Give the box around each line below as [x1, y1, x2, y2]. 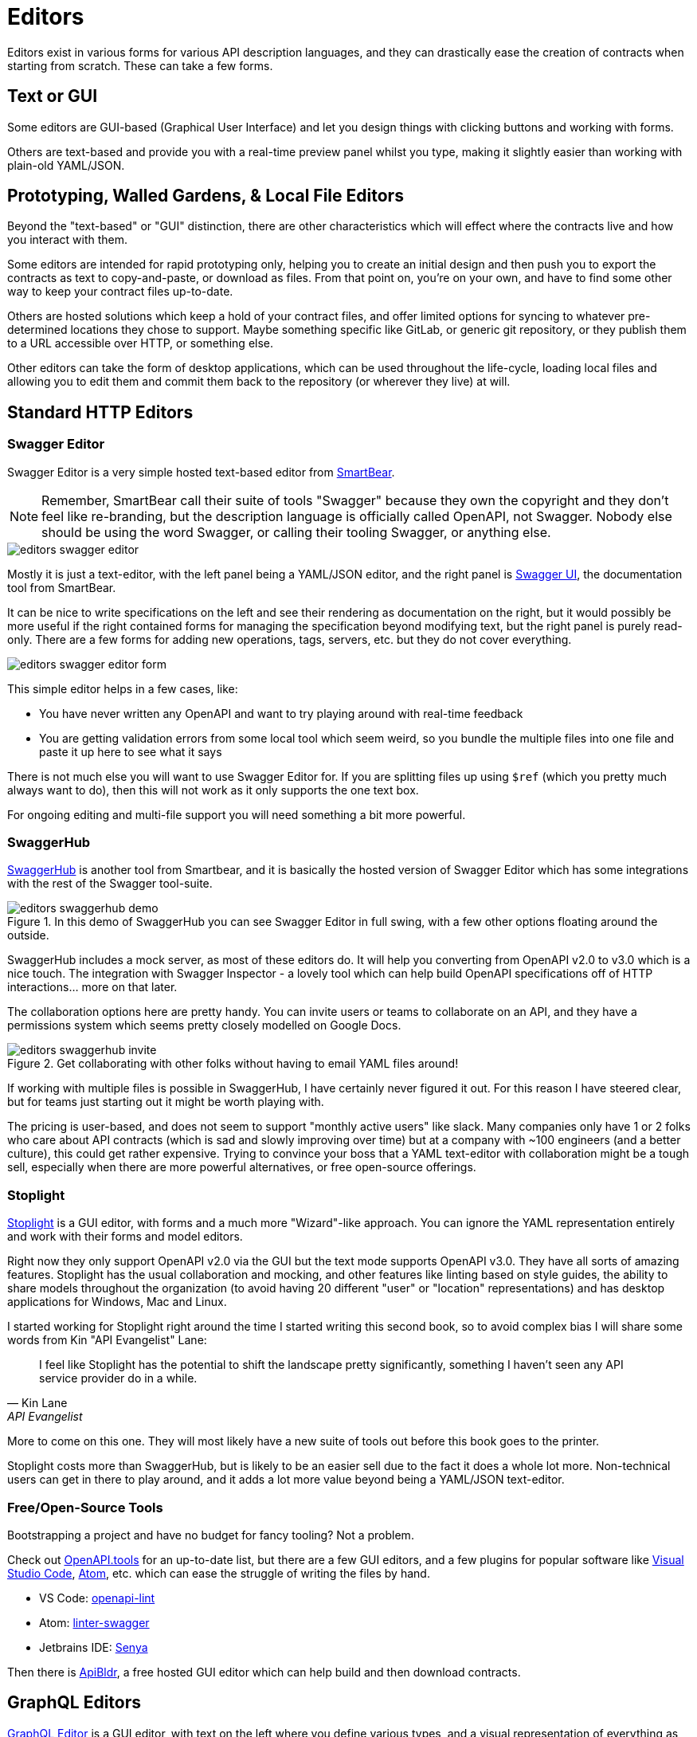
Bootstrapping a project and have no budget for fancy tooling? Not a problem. [7, 1527, 414, 1542]
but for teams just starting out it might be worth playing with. [7, 1095, 324, 1109]
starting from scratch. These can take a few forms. [7, 58, 273, 73]
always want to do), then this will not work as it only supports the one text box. [7, 782, 419, 797]
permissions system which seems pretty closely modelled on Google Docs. [7, 1018, 401, 1033]
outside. [7, 928, 49, 943]
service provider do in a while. [39, 1371, 198, 1386]
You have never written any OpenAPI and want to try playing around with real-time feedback [39, 706, 523, 720]
